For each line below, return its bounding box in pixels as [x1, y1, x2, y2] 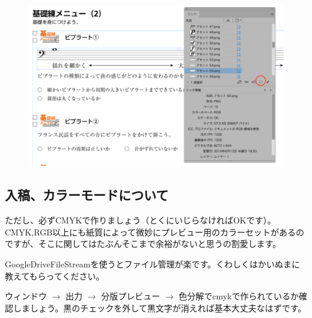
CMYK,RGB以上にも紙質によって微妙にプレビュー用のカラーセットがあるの [5, 225, 304, 238]
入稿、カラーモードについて [5, 185, 169, 204]
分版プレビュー [101, 290, 161, 302]
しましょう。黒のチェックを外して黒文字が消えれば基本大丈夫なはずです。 [13, 301, 307, 314]
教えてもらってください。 [5, 269, 105, 282]
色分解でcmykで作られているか [179, 290, 299, 302]
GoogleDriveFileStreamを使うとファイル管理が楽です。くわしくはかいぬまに [5, 258, 301, 270]
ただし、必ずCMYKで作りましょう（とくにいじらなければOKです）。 [5, 214, 276, 226]
